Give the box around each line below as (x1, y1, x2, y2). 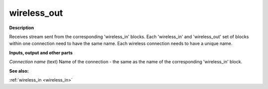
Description (9, 25, 34, 31)
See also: (9, 68, 29, 74)
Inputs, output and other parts (9, 49, 73, 55)
